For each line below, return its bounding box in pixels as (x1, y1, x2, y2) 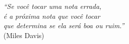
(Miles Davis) (3, 30, 45, 40)
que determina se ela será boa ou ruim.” (3, 20, 125, 31)
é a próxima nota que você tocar (3, 10, 100, 21)
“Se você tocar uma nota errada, (3, 1, 102, 11)
